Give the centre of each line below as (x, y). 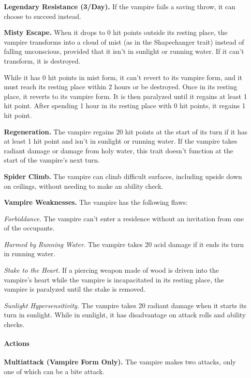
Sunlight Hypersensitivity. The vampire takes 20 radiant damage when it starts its (125, 305)
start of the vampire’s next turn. (52, 160)
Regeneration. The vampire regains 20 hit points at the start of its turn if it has (126, 131)
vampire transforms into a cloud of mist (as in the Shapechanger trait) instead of (124, 41)
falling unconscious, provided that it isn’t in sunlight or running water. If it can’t (124, 51)
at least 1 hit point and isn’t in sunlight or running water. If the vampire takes (121, 141)
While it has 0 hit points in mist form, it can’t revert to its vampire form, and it (123, 77)
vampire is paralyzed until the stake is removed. (75, 289)
